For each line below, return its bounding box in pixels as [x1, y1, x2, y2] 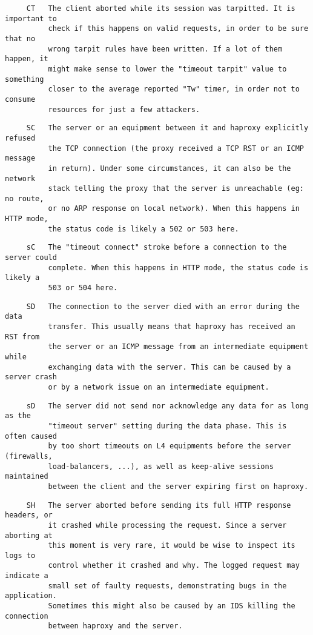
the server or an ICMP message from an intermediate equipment [48, 342, 309, 351]
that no [5, 34, 36, 43]
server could [5, 253, 57, 262]
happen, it [5, 55, 48, 64]
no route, [5, 194, 44, 203]
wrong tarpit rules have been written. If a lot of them [48, 44, 283, 53]
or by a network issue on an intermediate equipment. [48, 382, 269, 391]
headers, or [5, 511, 53, 520]
